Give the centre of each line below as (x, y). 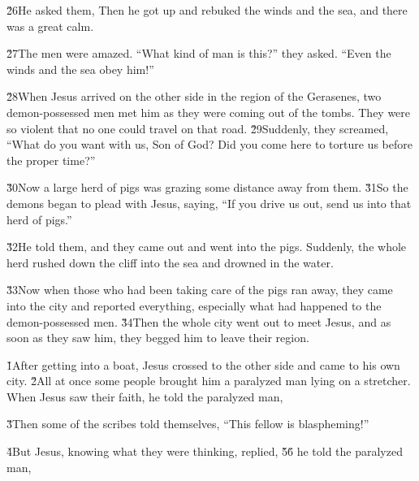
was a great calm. (50, 26)
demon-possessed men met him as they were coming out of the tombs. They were (209, 112)
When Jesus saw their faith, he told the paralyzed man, (145, 396)
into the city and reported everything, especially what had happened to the (194, 305)
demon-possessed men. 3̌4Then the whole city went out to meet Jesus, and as (199, 321)
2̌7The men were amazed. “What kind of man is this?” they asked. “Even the (199, 53)
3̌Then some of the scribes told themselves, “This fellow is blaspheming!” (188, 424)
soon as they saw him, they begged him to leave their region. (158, 338)
